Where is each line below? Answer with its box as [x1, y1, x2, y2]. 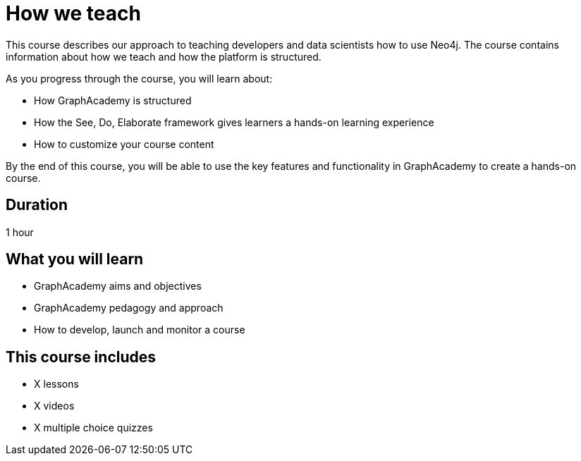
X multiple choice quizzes [34, 422, 153, 434]
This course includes [6, 348, 157, 366]
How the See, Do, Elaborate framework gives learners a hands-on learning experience [34, 116, 434, 128]
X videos [34, 400, 75, 412]
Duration [6, 196, 68, 214]
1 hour [6, 226, 34, 238]
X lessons [34, 378, 79, 391]
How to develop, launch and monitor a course [34, 324, 245, 336]
